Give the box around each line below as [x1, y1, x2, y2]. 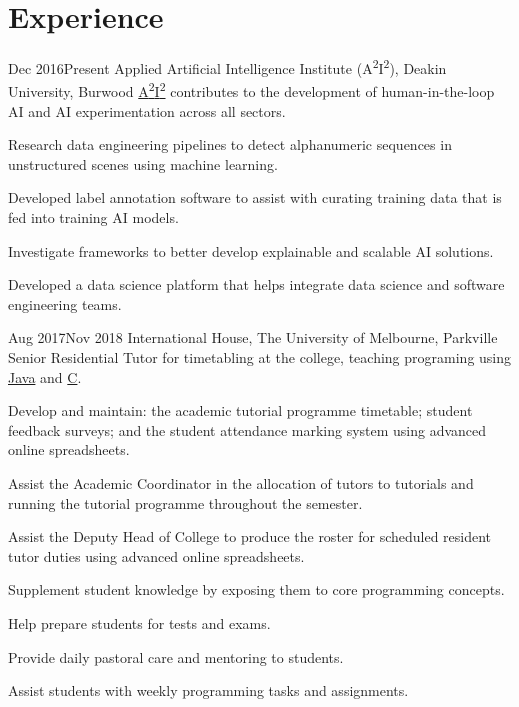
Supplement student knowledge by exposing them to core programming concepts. [8, 579, 505, 600]
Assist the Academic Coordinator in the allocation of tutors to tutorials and [8, 472, 474, 493]
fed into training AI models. [8, 207, 179, 227]
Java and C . [8, 366, 82, 387]
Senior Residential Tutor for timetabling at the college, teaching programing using [8, 346, 512, 367]
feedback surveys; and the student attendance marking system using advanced [8, 419, 487, 440]
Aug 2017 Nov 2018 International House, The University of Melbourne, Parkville [8, 327, 498, 348]
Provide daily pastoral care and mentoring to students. [8, 646, 344, 667]
